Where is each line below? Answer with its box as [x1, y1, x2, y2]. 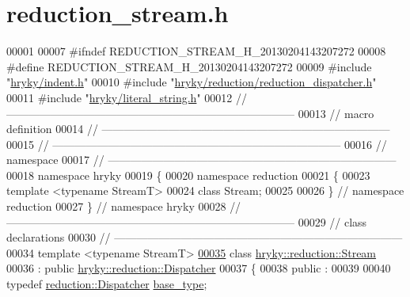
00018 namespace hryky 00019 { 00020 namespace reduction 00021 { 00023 [6, 166, 370, 183]
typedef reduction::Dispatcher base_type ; [6, 276, 207, 292]
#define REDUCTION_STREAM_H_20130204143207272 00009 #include [6, 58, 372, 74]
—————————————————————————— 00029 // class [6, 213, 367, 230]
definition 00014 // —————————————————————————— [6, 120, 390, 137]
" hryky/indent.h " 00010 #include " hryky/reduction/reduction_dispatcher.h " [6, 74, 377, 90]
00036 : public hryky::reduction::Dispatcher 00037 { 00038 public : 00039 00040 [6, 260, 391, 276]
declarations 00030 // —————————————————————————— [6, 229, 403, 246]
